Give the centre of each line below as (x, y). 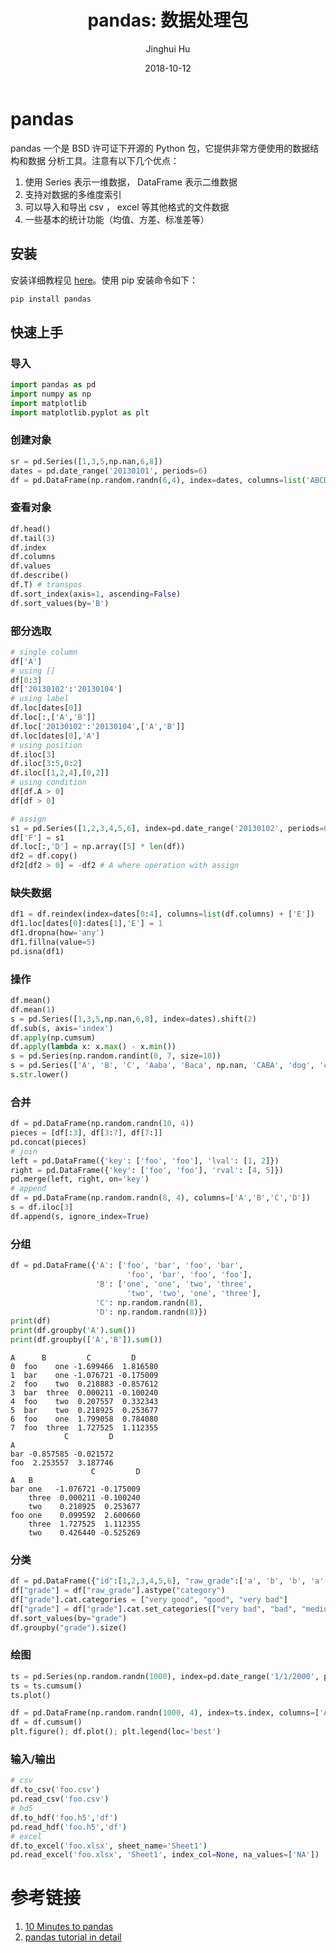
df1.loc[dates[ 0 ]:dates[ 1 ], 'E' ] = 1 (86, 924)
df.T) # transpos (46, 585)
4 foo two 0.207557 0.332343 (84, 1402)
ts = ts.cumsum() (46, 1686)
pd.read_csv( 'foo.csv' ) (60, 1799)
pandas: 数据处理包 (168, 20)
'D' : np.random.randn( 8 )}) (151, 1312)
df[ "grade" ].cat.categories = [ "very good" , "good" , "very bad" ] (149, 1600)
